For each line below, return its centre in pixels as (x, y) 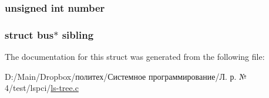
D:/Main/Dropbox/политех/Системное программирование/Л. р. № (126, 76)
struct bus (29, 34)
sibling (78, 34)
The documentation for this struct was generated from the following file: (135, 57)
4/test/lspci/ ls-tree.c (42, 88)
